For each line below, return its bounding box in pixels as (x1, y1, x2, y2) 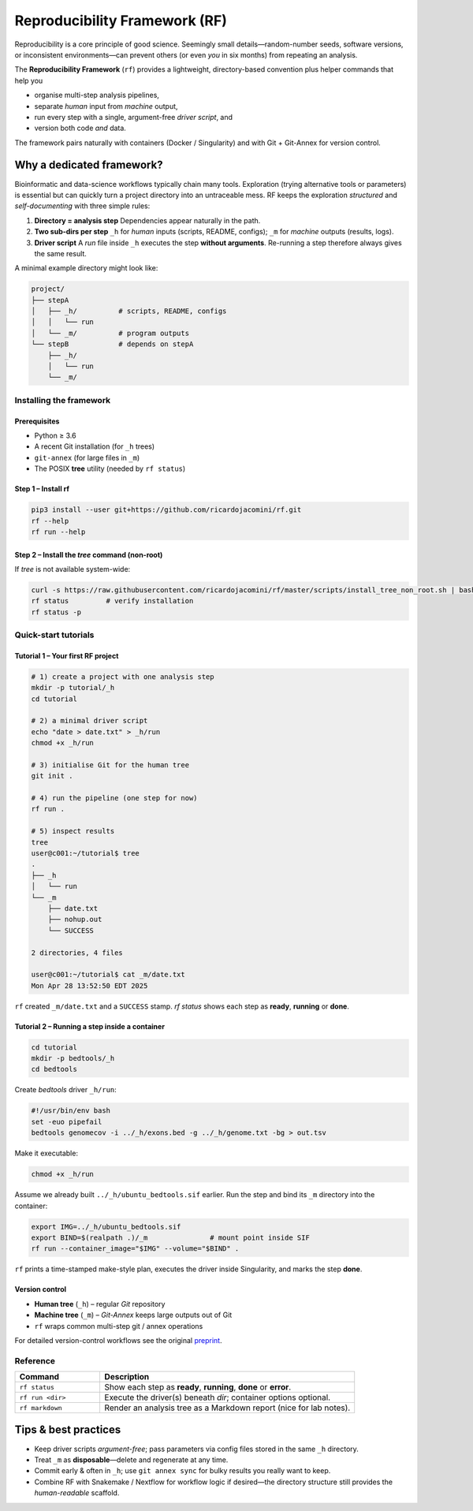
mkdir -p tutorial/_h (31, 683, 115, 692)
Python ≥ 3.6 (34, 431, 76, 440)
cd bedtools (31, 1065, 78, 1074)
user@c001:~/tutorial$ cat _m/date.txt (31, 970, 185, 979)
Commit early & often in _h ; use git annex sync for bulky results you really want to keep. (34, 1466, 331, 1476)
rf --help (31, 517, 69, 525)
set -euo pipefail (31, 1117, 102, 1126)
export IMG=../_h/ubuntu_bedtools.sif (31, 1222, 181, 1231)
